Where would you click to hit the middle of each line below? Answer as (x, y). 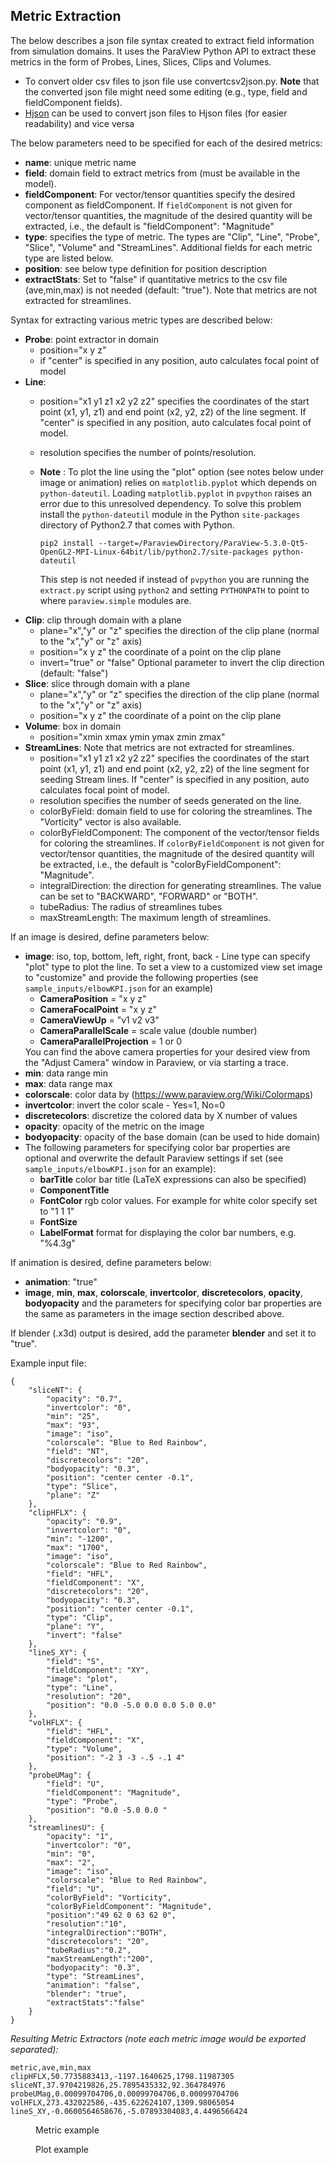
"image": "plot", (82, 1679)
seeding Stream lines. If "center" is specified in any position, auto (174, 779)
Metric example (67, 2130)
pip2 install (67, 543)
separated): (34, 2049)
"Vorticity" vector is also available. (110, 821)
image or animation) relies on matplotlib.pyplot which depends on (178, 482)
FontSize (58, 1221)
